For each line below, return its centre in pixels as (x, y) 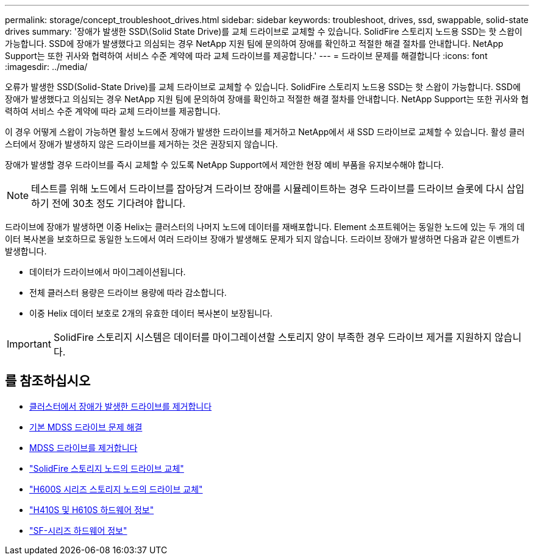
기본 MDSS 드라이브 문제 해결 (86, 427)
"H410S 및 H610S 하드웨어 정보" (92, 509)
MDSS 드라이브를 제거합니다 (84, 447)
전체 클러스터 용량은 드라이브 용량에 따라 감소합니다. (128, 292)
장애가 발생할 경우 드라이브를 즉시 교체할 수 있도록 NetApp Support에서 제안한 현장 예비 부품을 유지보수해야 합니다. (224, 165)
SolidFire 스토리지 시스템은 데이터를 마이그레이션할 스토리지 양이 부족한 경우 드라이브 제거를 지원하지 (272, 337)
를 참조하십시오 (48, 381)
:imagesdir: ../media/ (46, 67)
